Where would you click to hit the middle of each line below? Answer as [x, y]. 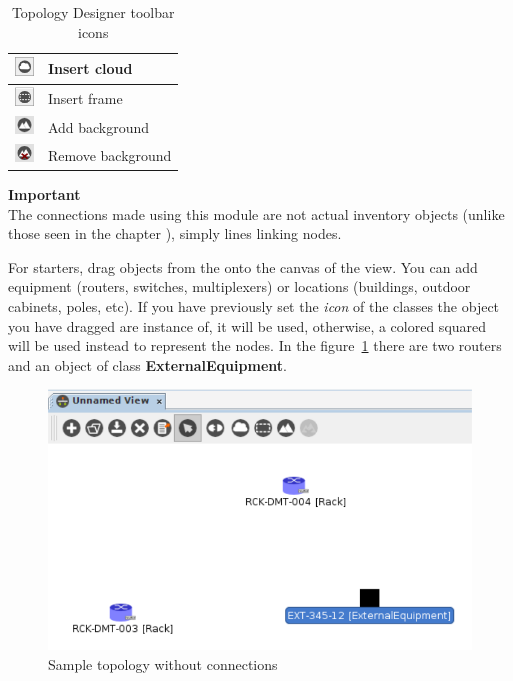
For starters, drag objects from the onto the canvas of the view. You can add [243, 266]
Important [44, 193]
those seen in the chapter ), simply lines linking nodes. [175, 233]
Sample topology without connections [163, 663]
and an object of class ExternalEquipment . [147, 364]
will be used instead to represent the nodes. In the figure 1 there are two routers [255, 345]
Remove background [109, 154]
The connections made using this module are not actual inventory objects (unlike [256, 213]
